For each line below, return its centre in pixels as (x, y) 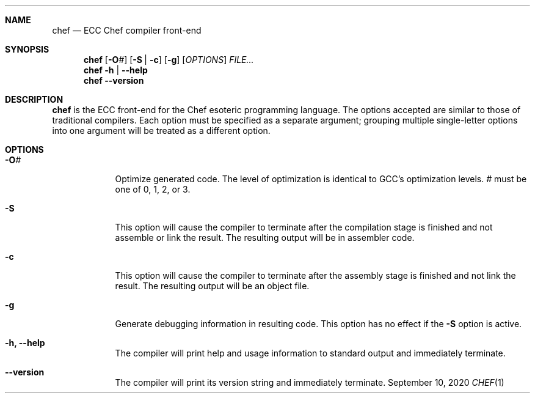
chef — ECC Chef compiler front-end (127, 30)
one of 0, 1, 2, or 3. (153, 189)
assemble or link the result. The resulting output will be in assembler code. (265, 238)
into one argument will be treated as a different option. (161, 131)
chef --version (114, 80)
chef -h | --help (116, 70)
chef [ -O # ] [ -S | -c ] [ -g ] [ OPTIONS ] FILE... (169, 60)
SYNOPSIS (27, 49)
